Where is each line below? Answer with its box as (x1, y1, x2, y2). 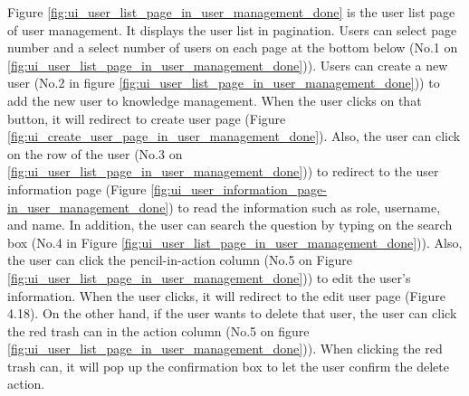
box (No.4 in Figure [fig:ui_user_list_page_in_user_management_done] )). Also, (7, 232, 463, 251)
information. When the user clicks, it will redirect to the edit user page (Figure (7, 286, 446, 305)
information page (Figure (7, 179, 147, 198)
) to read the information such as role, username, (168, 197, 441, 216)
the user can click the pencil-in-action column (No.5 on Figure (7, 250, 353, 269)
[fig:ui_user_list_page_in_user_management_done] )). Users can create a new (7, 55, 448, 74)
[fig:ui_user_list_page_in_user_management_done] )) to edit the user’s (7, 268, 411, 287)
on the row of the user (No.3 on (7, 144, 183, 163)
